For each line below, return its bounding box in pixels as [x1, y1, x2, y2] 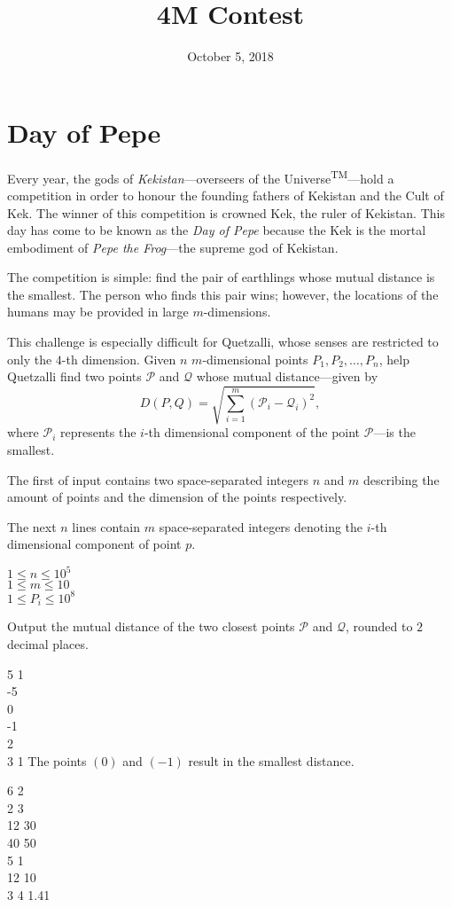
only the [7, 349, 52, 368]
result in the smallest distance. [188, 751, 355, 770]
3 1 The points [7, 751, 87, 770]
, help [378, 349, 409, 368]
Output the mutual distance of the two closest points [7, 617, 295, 636]
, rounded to [345, 617, 413, 636]
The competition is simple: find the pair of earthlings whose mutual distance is [7, 268, 435, 286]
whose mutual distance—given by [196, 367, 378, 386]
